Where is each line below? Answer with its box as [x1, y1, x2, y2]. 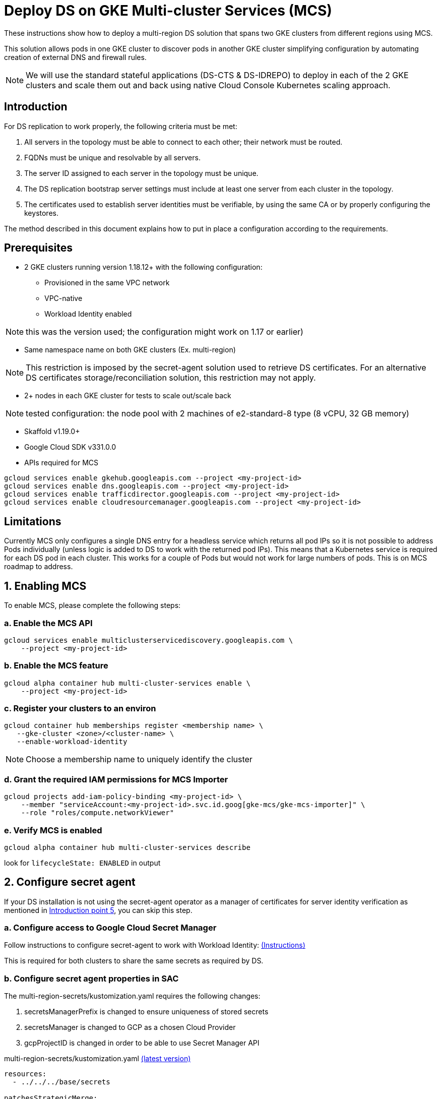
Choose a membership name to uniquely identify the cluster [26, 754, 253, 765]
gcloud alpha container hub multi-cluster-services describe [4, 843, 250, 851]
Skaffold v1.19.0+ [24, 427, 80, 436]
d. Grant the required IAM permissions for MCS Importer [4, 774, 228, 784]
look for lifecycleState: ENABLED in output [4, 858, 161, 867]
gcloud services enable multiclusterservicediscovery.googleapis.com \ [4, 636, 293, 644]
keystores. [24, 208, 58, 217]
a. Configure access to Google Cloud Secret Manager [4, 923, 217, 933]
